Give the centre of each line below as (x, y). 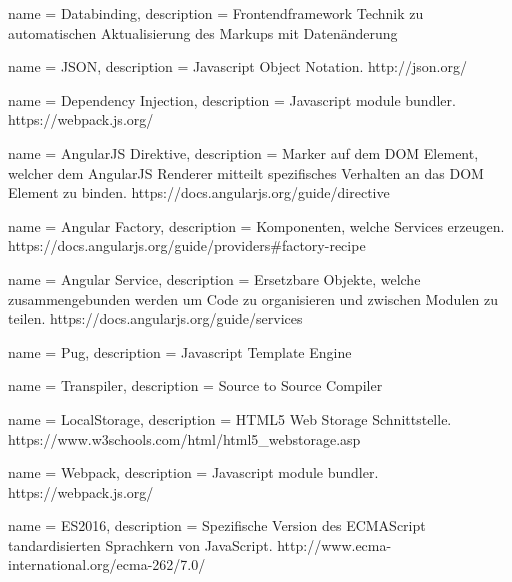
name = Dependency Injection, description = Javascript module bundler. (232, 99)
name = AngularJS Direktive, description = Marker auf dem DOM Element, (243, 152)
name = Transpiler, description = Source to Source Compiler (195, 385)
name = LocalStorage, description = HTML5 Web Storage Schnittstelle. (230, 418)
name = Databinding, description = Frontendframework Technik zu (216, 13)
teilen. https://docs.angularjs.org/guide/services (155, 318)
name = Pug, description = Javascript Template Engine (180, 351)
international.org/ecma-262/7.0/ (107, 564)
